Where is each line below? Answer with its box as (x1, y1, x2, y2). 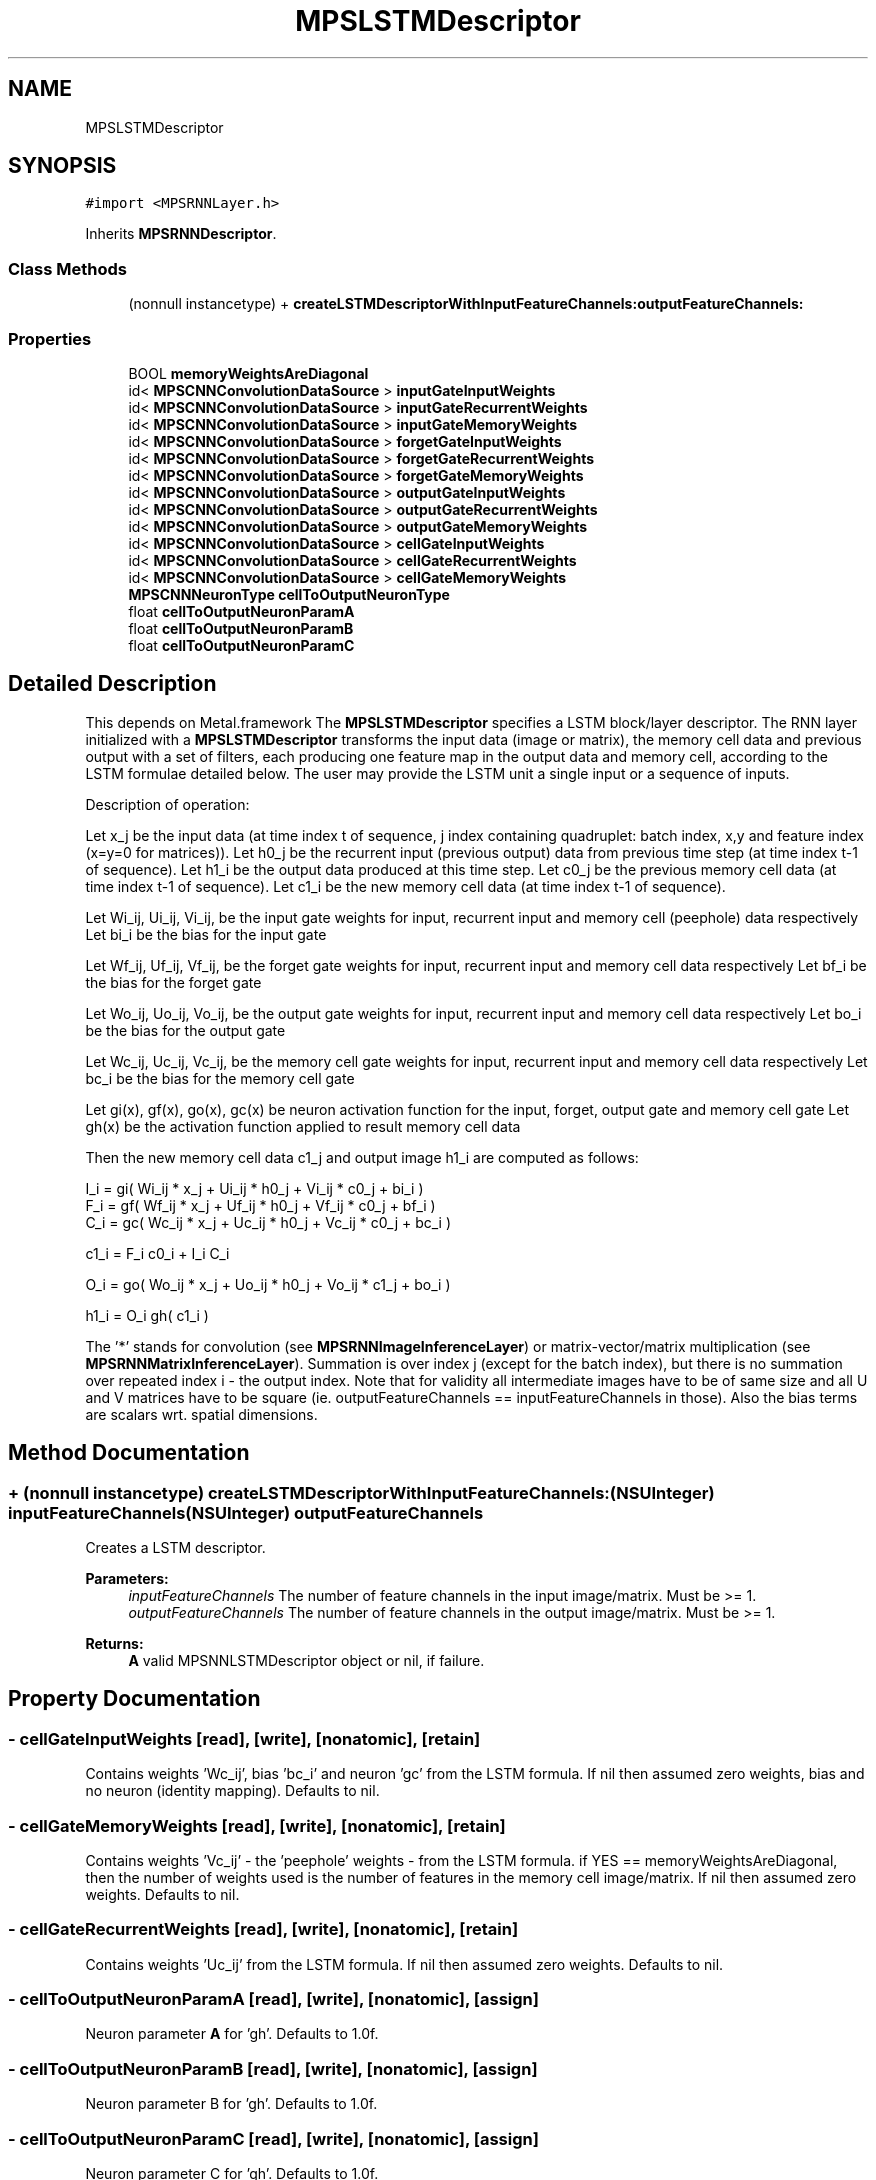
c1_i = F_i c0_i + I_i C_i (85, 1244, 230, 1262)
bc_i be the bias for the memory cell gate (85, 1069, 355, 1087)
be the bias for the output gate (85, 1021, 286, 1039)
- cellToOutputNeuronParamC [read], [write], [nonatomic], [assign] (8, 2128, 539, 2149)
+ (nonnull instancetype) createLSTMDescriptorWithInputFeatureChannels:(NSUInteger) (8, 1482, 715, 1503)
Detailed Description (8, 671, 217, 697)
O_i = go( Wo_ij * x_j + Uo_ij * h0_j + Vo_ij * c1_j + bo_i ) (85, 1275, 451, 1293)
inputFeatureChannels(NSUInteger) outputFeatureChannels (8, 1502, 484, 1523)
